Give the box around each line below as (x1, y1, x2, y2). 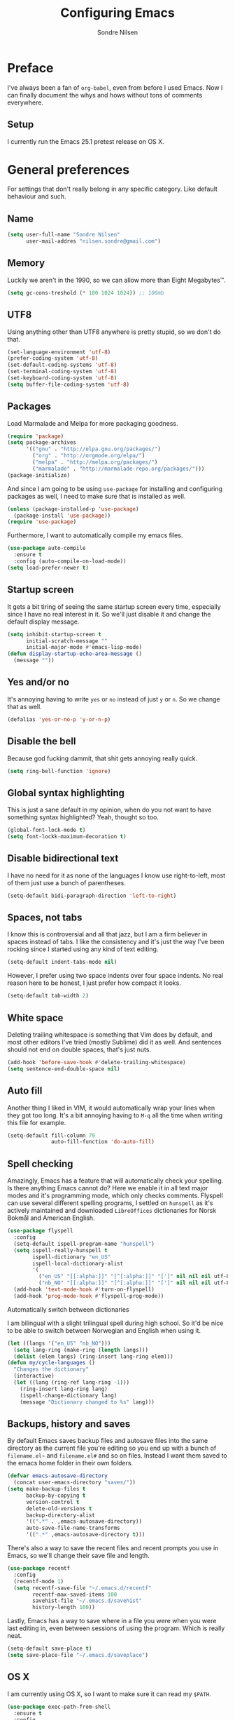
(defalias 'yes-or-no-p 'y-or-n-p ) (7, 715, 111, 723)
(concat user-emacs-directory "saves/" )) (13, 1479, 136, 1486)
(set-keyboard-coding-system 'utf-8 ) (7, 375, 117, 382)
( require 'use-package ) (7, 518, 77, 525)
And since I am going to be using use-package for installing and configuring (7, 484, 222, 492)
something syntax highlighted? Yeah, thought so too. (7, 813, 159, 821)
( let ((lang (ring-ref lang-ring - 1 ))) (13, 1379, 130, 1386)
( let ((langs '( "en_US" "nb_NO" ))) (7, 1340, 111, 1347)
